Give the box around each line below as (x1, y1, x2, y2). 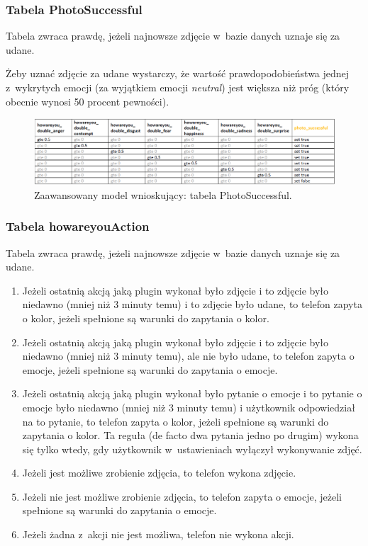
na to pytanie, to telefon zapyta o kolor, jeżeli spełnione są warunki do (22, 414, 329, 428)
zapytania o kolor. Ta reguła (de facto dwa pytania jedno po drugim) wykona (22, 428, 359, 443)
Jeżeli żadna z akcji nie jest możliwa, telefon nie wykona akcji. (22, 527, 294, 542)
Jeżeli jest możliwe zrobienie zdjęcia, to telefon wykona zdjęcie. (22, 465, 296, 480)
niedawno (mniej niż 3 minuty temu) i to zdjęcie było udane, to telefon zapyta (22, 297, 362, 312)
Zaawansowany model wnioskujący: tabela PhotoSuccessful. (34, 187, 292, 202)
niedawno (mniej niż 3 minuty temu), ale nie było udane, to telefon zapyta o (22, 348, 355, 363)
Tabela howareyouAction (6, 217, 150, 235)
